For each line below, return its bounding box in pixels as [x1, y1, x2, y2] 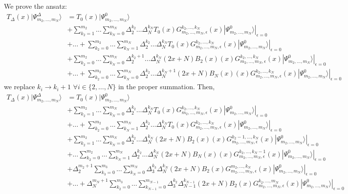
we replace [4, 81, 35, 92]
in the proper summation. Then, [118, 81, 215, 92]
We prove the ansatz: [4, 1, 67, 11]
